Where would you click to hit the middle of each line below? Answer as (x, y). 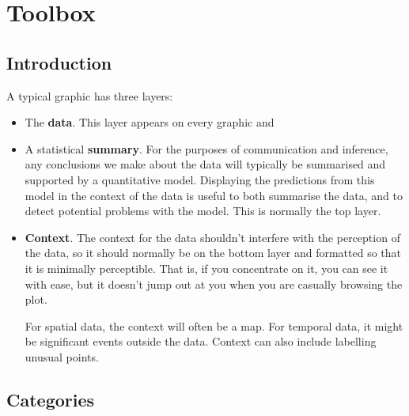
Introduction (59, 62)
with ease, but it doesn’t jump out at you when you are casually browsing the (214, 284)
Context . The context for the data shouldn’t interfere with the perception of (212, 237)
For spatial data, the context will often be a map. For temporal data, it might (214, 325)
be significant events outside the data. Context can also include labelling (201, 341)
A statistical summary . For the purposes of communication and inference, (206, 148)
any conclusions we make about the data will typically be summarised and (205, 164)
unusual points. (62, 356)
